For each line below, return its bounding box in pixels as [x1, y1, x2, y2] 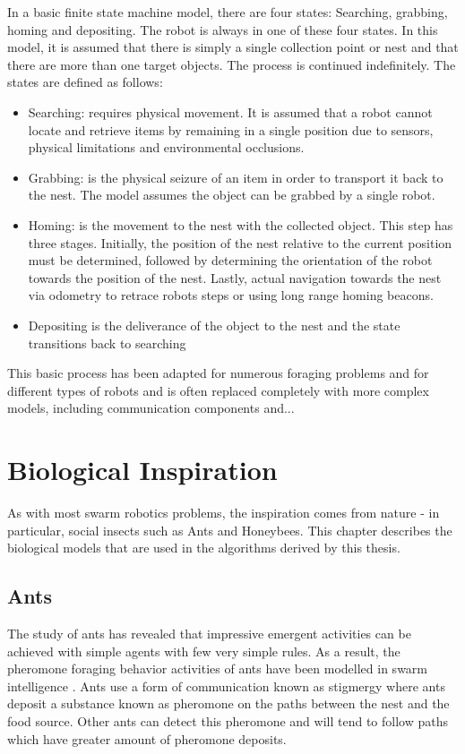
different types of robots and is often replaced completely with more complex [7, 381, 429, 399]
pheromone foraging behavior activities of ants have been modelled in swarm [7, 659, 427, 678]
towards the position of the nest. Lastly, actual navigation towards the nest [28, 268, 442, 287]
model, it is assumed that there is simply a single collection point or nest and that [7, 38, 459, 56]
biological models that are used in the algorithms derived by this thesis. [7, 538, 400, 557]
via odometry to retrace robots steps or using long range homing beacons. [28, 286, 434, 304]
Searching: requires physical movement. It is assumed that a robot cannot [28, 102, 433, 121]
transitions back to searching [28, 333, 186, 352]
